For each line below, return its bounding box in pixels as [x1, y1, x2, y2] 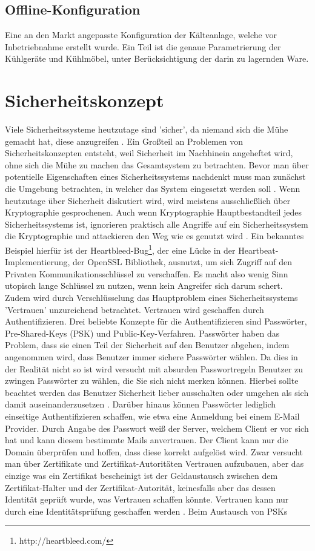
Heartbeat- [238, 243, 279, 256]
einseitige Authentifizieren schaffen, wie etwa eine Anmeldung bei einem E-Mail [5, 410, 300, 423]
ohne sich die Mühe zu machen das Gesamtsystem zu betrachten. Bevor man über [5, 158, 309, 171]
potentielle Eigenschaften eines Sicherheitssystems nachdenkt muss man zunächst [5, 170, 306, 183]
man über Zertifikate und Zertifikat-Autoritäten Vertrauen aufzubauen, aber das [5, 457, 304, 470]
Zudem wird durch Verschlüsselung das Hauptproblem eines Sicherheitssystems [5, 291, 298, 304]
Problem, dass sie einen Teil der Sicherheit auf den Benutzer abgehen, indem [5, 338, 290, 351]
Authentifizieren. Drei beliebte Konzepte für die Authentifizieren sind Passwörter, [5, 315, 307, 328]
